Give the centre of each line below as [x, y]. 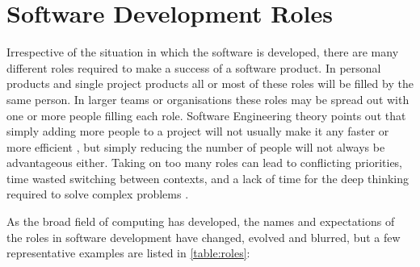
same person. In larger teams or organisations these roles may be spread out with [208, 99]
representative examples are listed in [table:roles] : [128, 253]
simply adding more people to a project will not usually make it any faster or [198, 131]
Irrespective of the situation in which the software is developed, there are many [203, 52]
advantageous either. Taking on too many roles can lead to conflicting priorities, [205, 163]
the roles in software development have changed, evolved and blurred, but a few [204, 237]
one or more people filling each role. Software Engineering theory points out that [206, 115]
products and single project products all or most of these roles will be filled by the [210, 83]
